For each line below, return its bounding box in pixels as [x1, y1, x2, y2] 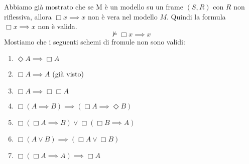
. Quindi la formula [167, 11, 226, 21]
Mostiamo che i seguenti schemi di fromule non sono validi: [4, 36, 185, 46]
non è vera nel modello [87, 11, 158, 21]
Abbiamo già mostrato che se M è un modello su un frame [4, 1, 183, 11]
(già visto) [52, 68, 84, 79]
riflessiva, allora [4, 11, 52, 21]
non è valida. [38, 21, 77, 31]
